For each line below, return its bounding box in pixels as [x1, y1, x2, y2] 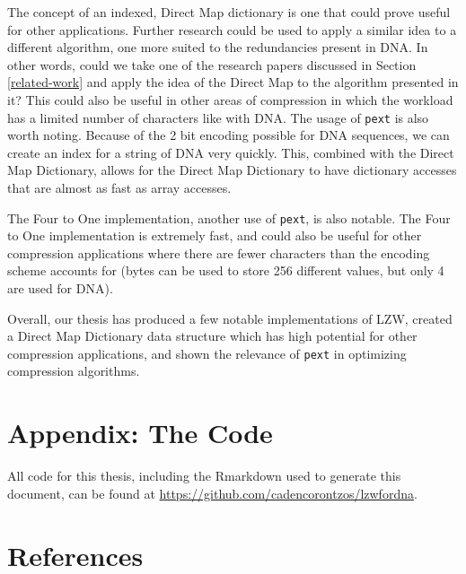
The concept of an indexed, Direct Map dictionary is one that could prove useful [7, 3, 451, 21]
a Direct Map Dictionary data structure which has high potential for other [7, 326, 418, 345]
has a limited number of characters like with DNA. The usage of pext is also [7, 108, 429, 126]
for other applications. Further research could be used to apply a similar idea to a [7, 20, 457, 39]
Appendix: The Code [7, 414, 273, 451]
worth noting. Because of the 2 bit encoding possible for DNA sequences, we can [7, 126, 450, 144]
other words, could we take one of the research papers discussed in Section [7, 55, 417, 74]
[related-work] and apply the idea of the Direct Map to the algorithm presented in [7, 73, 459, 91]
